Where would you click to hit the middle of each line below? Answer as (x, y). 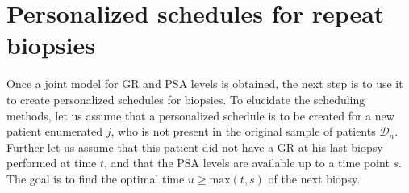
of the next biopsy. (314, 178)
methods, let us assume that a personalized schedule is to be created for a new (200, 115)
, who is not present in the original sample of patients (243, 131)
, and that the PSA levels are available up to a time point (247, 163)
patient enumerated (55, 131)
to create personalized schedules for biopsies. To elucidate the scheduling (186, 99)
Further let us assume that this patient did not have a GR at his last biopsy (195, 147)
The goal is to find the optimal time (96, 178)
